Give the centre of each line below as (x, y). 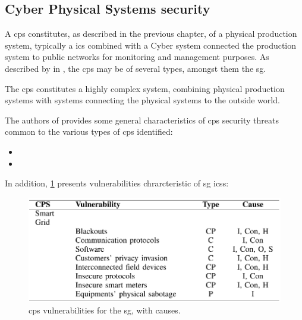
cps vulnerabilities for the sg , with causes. (105, 310)
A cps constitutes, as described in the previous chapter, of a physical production (151, 34)
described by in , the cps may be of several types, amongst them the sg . (136, 68)
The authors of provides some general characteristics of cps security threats (142, 120)
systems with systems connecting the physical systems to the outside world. (142, 100)
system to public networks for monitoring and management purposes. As (137, 57)
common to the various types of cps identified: (89, 132)
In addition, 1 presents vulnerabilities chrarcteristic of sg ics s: (117, 183)
